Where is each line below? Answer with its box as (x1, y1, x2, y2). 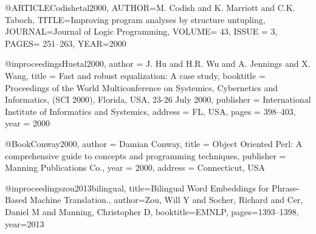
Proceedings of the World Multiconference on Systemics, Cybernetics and (5, 81, 278, 94)
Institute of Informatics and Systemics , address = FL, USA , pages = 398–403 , (5, 105, 296, 117)
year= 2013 (5, 217, 44, 230)
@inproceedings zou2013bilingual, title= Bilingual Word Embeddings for (5, 181, 269, 194)
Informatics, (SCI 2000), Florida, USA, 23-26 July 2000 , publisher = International (5, 93, 311, 106)
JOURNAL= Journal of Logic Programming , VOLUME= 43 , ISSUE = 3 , (5, 25, 278, 38)
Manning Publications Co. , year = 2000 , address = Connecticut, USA (5, 161, 265, 174)
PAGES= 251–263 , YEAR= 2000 (5, 36, 126, 49)
